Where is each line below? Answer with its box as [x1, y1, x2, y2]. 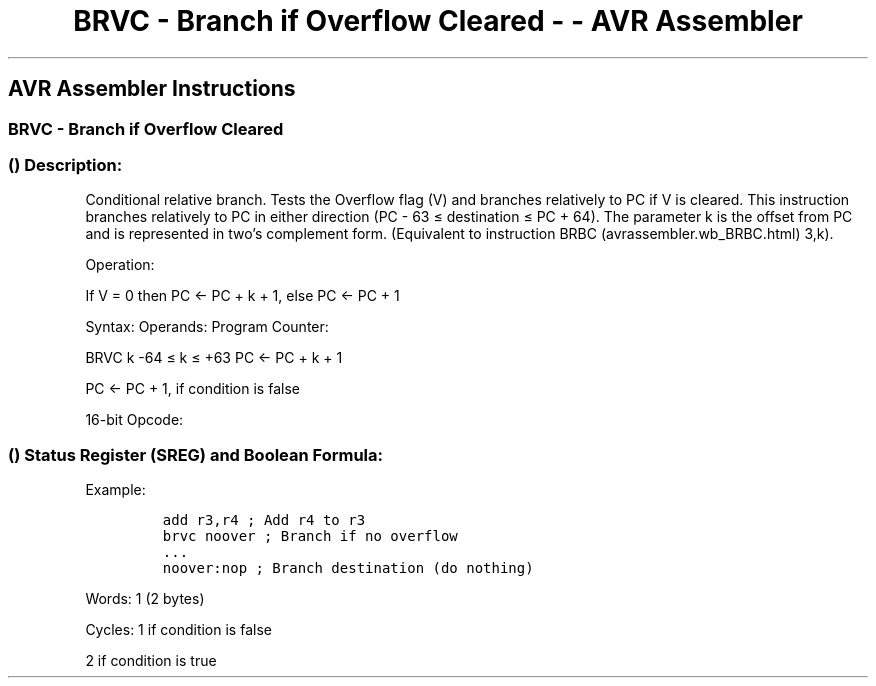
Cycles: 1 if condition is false [85, 621, 272, 639]
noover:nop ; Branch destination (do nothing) [162, 560, 534, 577]
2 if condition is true [85, 652, 217, 670]
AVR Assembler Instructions [8, 76, 296, 102]
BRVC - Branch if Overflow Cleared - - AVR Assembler [73, 4, 803, 38]
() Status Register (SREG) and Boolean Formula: [8, 444, 384, 465]
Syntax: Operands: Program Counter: [85, 318, 329, 336]
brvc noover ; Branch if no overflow [162, 528, 458, 545]
